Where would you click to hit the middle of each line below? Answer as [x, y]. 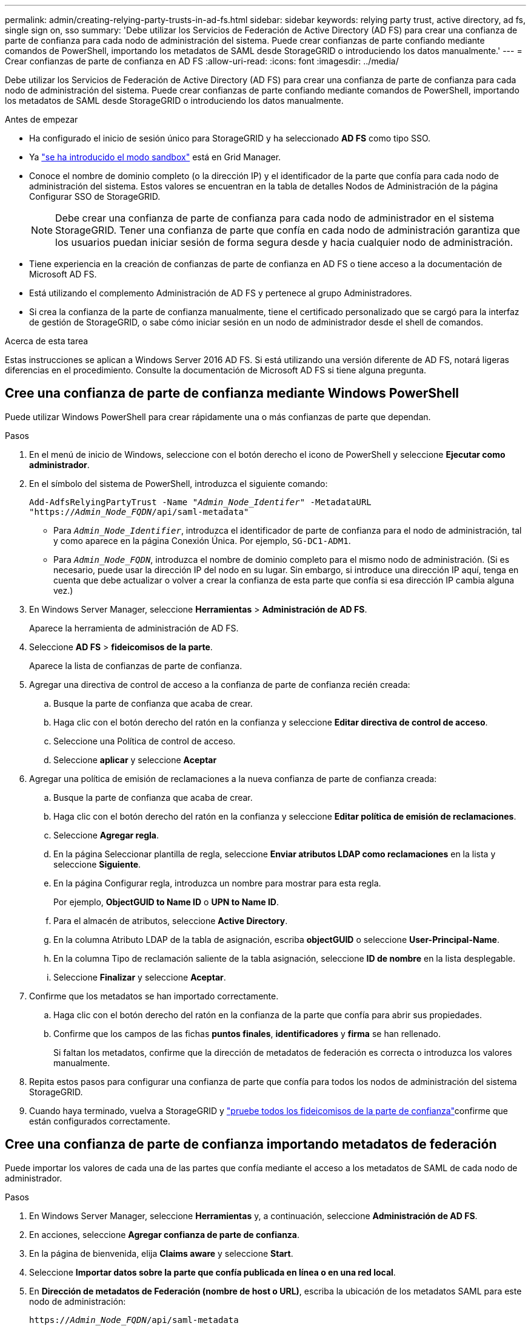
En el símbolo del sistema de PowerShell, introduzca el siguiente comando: [179, 483]
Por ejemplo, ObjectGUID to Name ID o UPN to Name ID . [166, 902]
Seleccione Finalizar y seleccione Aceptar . [140, 977]
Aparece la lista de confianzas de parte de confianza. [136, 665]
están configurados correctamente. [100, 1121]
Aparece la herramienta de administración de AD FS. [134, 628]
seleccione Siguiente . [97, 864]
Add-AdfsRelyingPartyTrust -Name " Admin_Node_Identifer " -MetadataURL [200, 502]
